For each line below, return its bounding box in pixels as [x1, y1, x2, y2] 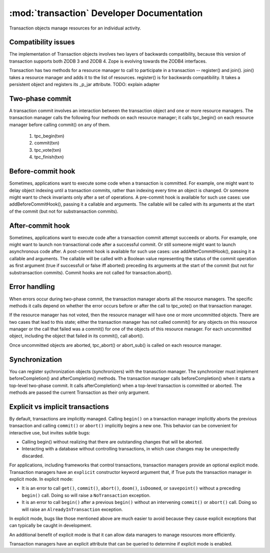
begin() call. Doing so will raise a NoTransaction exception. [21, 492, 151, 498]
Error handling [9, 283, 55, 291]
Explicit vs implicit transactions [9, 402, 109, 411]
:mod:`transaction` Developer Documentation [9, 8, 203, 19]
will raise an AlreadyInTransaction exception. [21, 506, 123, 512]
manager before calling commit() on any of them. [9, 122, 110, 128]
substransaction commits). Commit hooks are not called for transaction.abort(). [9, 269, 172, 275]
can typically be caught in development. [9, 522, 92, 528]
